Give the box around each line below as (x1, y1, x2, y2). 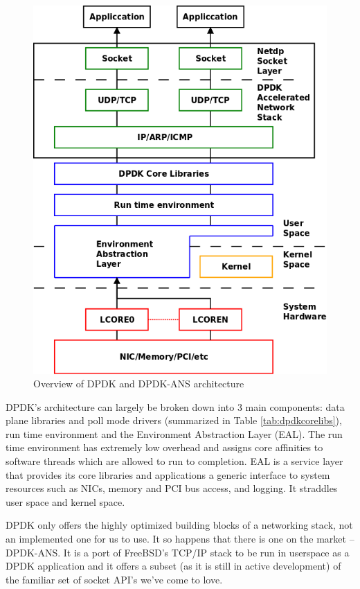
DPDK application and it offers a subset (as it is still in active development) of (6, 559, 341, 573)
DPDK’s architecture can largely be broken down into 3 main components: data (6, 399, 345, 414)
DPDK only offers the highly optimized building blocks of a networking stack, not (6, 518, 353, 532)
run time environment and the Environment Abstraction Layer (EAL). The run (6, 426, 343, 441)
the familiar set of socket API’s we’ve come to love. (6, 572, 223, 586)
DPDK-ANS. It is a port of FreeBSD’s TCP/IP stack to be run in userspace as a (6, 545, 350, 559)
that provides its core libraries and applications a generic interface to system (6, 467, 330, 482)
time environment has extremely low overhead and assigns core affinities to (6, 440, 323, 455)
